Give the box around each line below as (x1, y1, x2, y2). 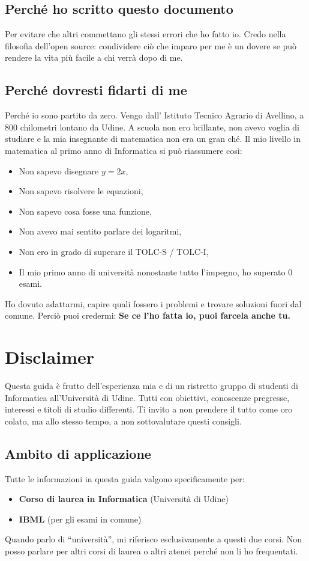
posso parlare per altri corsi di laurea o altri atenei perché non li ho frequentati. (5, 544, 298, 557)
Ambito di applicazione (5, 444, 151, 462)
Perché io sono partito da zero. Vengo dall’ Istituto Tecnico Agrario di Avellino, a (5, 109, 304, 121)
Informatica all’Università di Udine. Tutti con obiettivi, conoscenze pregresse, (5, 391, 290, 403)
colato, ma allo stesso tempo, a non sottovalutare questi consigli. (5, 414, 242, 427)
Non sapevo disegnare (19, 164, 99, 177)
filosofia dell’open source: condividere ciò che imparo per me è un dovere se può (5, 39, 297, 52)
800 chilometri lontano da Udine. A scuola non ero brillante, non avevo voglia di (5, 120, 299, 133)
